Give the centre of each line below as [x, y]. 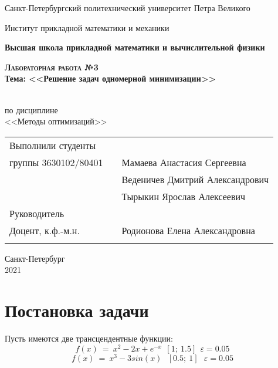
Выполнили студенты [53, 145]
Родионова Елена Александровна [188, 230]
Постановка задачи [77, 310]
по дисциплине [31, 109]
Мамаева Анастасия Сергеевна [184, 162]
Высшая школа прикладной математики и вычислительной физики [135, 47]
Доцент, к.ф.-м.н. [45, 230]
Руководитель [37, 213]
